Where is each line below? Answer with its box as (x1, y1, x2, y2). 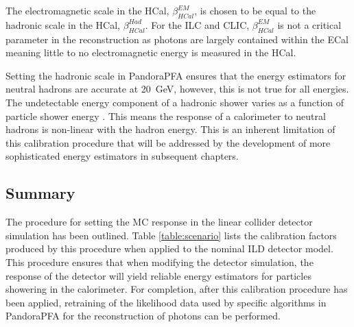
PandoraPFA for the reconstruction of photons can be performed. (5, 308, 281, 323)
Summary (5, 182, 75, 204)
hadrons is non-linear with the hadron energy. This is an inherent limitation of (5, 122, 335, 136)
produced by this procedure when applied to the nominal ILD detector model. (5, 241, 333, 256)
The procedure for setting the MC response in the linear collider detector (5, 215, 313, 229)
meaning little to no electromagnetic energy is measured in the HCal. (5, 45, 296, 60)
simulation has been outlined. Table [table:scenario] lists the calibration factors (5, 228, 337, 242)
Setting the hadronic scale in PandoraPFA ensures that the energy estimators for (5, 68, 346, 82)
